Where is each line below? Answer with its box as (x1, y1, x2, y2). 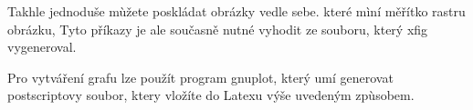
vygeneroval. (7, 37, 77, 56)
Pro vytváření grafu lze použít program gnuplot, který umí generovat (7, 67, 394, 86)
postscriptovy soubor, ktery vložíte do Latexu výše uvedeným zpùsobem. (7, 85, 415, 105)
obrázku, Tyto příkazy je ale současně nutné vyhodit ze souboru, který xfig (7, 19, 428, 38)
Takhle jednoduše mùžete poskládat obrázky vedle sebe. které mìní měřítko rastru (7, 2, 466, 20)
